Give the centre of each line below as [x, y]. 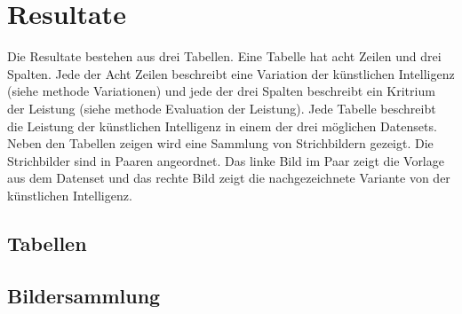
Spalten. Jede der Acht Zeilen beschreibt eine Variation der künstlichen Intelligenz [231, 73]
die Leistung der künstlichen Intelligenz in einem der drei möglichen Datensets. [222, 126]
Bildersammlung [84, 295]
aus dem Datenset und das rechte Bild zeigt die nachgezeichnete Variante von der [229, 178]
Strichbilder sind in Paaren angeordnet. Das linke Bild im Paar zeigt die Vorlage [226, 160]
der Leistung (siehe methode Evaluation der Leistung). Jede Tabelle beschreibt [222, 108]
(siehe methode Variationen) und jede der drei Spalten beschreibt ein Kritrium [221, 91]
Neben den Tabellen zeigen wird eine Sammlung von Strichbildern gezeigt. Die [220, 143]
